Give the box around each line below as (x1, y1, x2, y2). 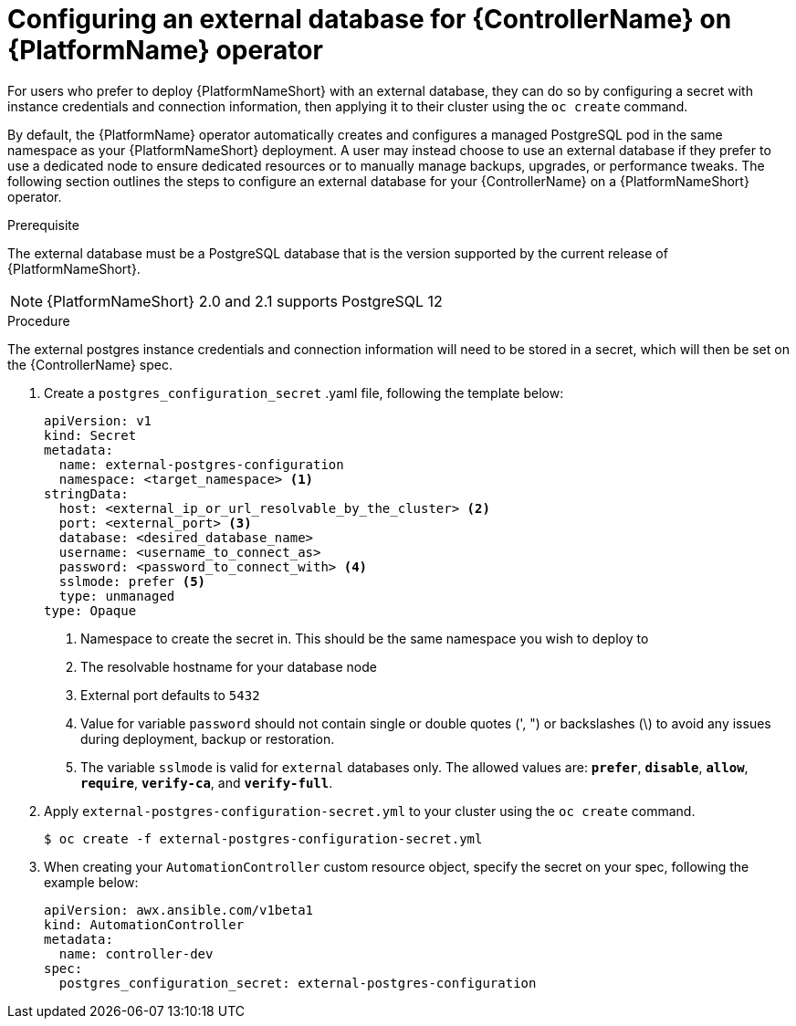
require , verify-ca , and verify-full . (80, 774, 333, 790)
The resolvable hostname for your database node (80, 658, 377, 675)
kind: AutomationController (44, 916, 245, 932)
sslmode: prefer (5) (58, 573, 206, 589)
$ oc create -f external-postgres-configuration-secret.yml (44, 831, 483, 846)
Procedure (7, 312, 70, 329)
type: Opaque (44, 602, 137, 618)
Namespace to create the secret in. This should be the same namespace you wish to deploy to (80, 630, 649, 646)
